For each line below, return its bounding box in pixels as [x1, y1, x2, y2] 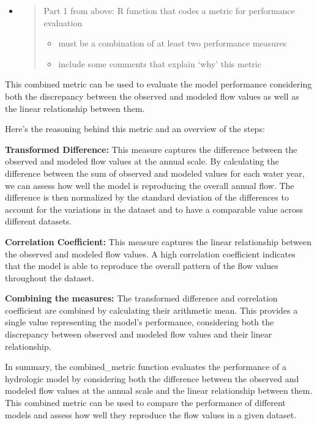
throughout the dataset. [5, 271, 94, 284]
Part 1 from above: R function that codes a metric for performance [43, 4, 295, 17]
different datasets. [5, 215, 72, 227]
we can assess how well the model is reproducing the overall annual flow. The [5, 179, 294, 191]
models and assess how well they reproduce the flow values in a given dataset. [5, 408, 297, 421]
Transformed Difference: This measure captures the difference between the [5, 142, 297, 155]
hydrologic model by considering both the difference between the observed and [5, 372, 299, 385]
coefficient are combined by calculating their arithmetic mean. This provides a [5, 303, 298, 316]
